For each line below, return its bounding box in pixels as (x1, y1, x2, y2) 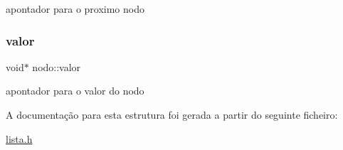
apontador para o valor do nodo (6, 83, 144, 98)
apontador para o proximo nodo (6, 1, 144, 16)
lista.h (6, 131, 33, 146)
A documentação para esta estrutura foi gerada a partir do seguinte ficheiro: (6, 107, 338, 122)
